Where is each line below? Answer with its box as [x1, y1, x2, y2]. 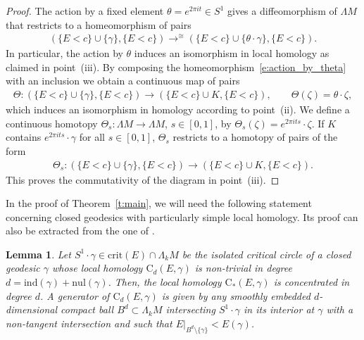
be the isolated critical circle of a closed [182, 246, 351, 261]
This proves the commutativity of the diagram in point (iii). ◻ [6, 172, 280, 187]
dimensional [6, 302, 57, 317]
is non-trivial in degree [194, 260, 292, 275]
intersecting [165, 302, 215, 317]
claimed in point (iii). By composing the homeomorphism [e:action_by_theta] [6, 59, 346, 74]
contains [6, 130, 42, 144]
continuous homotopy [6, 115, 98, 130]
